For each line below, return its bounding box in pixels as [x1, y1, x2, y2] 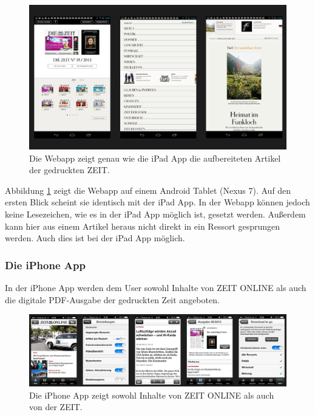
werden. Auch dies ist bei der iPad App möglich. [5, 232, 185, 244]
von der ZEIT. [29, 400, 83, 413]
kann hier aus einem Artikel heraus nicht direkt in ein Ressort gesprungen [5, 219, 280, 232]
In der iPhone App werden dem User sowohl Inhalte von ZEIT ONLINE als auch [5, 281, 307, 294]
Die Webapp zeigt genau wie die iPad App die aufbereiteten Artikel [29, 151, 281, 164]
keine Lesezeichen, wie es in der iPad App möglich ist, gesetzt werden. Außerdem [5, 208, 306, 221]
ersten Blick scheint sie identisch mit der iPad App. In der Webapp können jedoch [5, 196, 310, 208]
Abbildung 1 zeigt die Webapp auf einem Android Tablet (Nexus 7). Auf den [5, 183, 291, 196]
